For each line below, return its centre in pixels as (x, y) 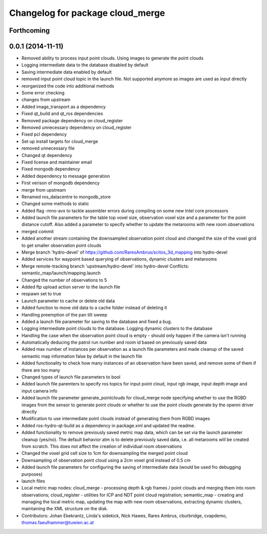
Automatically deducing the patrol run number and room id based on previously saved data (114, 342)
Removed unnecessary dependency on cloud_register (77, 127)
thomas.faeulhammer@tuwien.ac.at (58, 523)
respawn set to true (41, 294)
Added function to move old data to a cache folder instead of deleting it (94, 308)
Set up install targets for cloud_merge (60, 141)
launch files (33, 481)
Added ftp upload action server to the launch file (71, 287)
